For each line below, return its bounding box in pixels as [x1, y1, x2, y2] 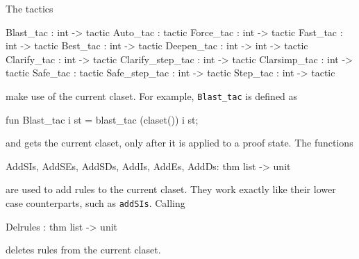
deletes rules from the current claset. [6, 242, 161, 257]
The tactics [6, 1, 53, 15]
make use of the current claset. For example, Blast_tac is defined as [6, 88, 298, 103]
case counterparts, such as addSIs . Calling [6, 196, 185, 210]
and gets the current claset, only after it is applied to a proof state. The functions [6, 135, 353, 150]
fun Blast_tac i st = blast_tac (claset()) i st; [6, 112, 199, 126]
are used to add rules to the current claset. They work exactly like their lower [6, 182, 336, 197]
